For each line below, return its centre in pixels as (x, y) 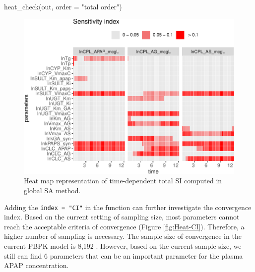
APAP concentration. (36, 265)
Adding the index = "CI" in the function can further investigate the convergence (128, 207)
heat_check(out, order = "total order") (63, 6)
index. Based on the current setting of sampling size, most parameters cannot (122, 217)
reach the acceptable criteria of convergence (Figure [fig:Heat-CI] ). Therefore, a (124, 226)
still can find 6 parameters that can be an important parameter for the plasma (124, 255)
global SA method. (52, 190)
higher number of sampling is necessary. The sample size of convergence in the (123, 236)
